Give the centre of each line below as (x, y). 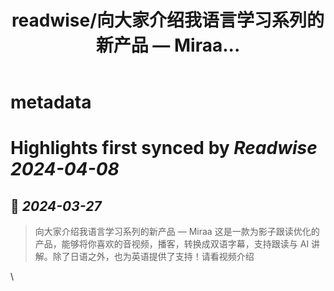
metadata (51, 102)
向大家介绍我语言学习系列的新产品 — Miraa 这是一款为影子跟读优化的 (177, 232)
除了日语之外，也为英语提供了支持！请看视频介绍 (153, 257)
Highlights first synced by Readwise (164, 148)
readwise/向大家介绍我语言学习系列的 (168, 20)
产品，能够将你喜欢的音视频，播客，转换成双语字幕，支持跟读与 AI (172, 244)
